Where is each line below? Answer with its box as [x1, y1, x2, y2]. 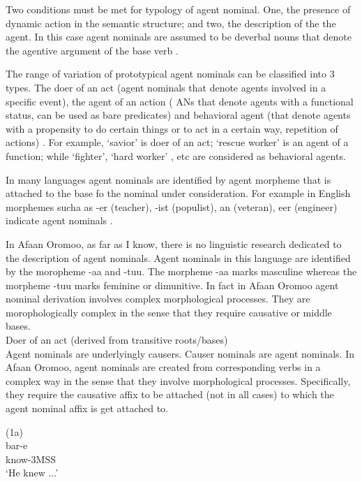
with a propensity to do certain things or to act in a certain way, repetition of [6, 121, 338, 136]
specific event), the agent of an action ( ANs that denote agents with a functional [6, 94, 354, 108]
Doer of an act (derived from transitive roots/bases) [6, 333, 228, 347]
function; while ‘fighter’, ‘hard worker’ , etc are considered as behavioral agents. [6, 148, 346, 163]
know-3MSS [6, 451, 56, 466]
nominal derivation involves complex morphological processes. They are [6, 291, 310, 306]
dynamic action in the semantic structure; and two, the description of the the [6, 15, 336, 30]
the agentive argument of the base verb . [6, 43, 179, 57]
